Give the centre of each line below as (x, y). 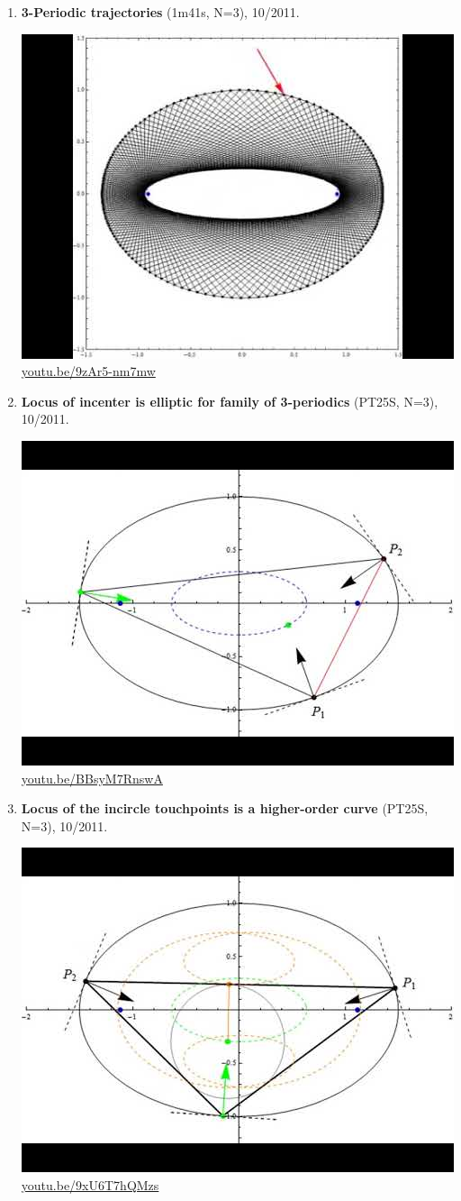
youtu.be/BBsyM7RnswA (92, 778)
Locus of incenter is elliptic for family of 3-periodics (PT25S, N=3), (230, 401)
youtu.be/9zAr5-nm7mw (88, 371)
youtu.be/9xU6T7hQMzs (90, 1184)
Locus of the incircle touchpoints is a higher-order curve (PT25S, (225, 808)
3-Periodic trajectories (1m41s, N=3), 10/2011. (160, 12)
